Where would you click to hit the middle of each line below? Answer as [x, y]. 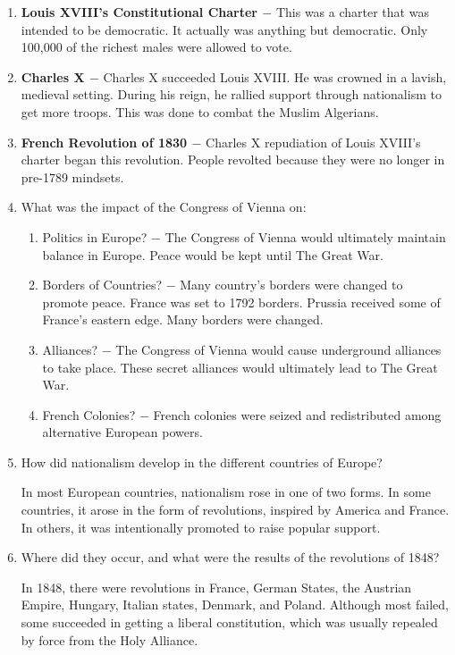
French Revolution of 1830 [104, 142]
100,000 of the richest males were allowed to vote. [156, 47]
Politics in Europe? [95, 236]
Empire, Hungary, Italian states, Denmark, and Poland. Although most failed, [235, 605]
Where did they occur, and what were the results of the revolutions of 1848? [230, 557]
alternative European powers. [122, 432]
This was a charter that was [352, 12]
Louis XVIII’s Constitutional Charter [139, 12]
